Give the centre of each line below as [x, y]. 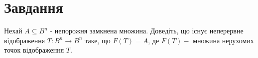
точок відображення [34, 50]
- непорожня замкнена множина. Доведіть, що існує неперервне [147, 31]
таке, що [98, 40]
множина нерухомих [223, 40]
